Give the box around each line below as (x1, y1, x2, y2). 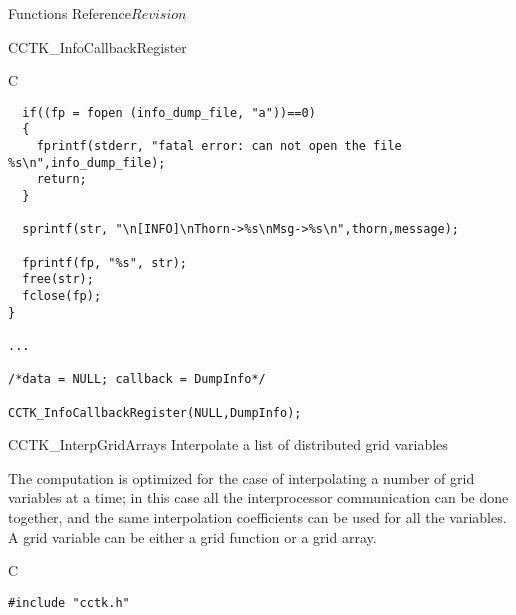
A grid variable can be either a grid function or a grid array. (8, 526, 377, 547)
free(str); (22, 272, 94, 287)
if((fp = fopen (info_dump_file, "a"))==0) (22, 105, 316, 120)
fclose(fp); (22, 289, 102, 303)
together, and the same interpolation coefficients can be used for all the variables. (8, 507, 507, 528)
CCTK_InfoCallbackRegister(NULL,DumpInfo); (8, 405, 302, 420)
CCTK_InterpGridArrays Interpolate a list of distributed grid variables (8, 434, 448, 455)
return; (36, 172, 87, 187)
